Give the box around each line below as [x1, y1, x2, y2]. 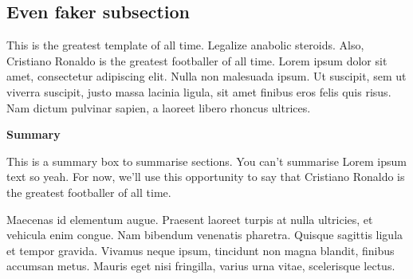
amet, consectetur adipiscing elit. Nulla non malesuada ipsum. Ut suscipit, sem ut [6, 68, 407, 84]
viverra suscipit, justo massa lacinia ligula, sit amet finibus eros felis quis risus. [6, 83, 391, 100]
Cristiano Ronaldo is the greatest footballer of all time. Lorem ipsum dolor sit [6, 52, 387, 69]
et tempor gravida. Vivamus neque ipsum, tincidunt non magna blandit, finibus [6, 242, 395, 258]
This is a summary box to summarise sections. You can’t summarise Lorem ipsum [6, 152, 407, 169]
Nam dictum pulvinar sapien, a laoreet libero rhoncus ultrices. [6, 99, 311, 116]
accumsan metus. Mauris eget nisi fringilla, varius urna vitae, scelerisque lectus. [6, 257, 395, 274]
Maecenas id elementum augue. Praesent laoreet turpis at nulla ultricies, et [6, 210, 373, 227]
